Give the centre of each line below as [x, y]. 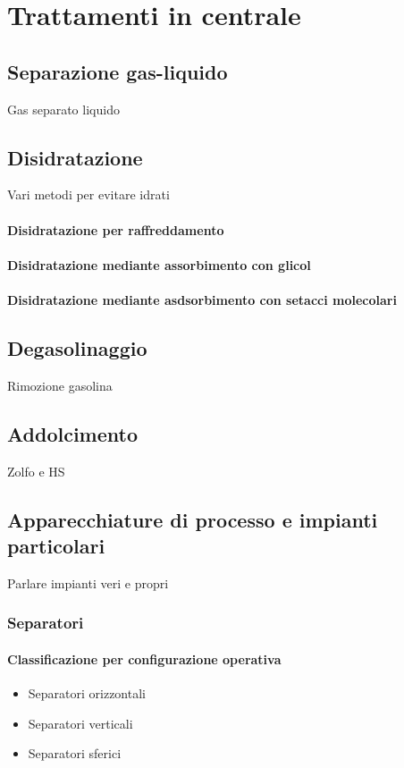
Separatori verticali [80, 723]
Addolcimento [73, 433]
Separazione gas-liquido [118, 71]
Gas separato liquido [63, 109]
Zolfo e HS [36, 471]
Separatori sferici [75, 753]
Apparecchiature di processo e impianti [193, 519]
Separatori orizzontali [87, 692]
